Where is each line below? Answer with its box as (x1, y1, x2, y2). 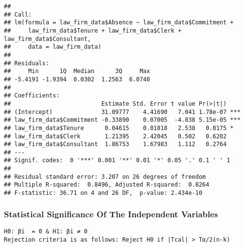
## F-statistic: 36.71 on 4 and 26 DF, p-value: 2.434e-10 (4, 190, 203, 197)
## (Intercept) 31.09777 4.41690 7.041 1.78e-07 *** (4, 108, 241, 115)
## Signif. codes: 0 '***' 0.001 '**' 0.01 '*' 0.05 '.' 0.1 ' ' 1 (4, 157, 230, 164)
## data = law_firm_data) (4, 43, 102, 51)
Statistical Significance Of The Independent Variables (4, 208, 218, 220)
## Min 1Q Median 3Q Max (4, 68, 150, 75)
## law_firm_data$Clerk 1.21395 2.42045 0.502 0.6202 (4, 133, 227, 140)
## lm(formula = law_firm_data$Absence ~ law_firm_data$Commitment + (4, 19, 234, 26)
